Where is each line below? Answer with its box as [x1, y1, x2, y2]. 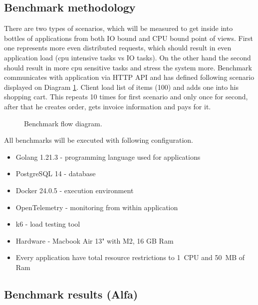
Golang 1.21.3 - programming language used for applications [15, 151, 201, 162]
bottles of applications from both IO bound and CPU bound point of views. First [4, 32, 254, 43]
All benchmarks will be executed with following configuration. [4, 135, 193, 145]
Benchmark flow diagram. [24, 118, 102, 128]
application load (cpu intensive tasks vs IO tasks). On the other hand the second [4, 52, 251, 62]
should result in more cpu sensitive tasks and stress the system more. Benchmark [4, 62, 252, 72]
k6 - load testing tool [15, 219, 80, 229]
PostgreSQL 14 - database [15, 168, 96, 179]
